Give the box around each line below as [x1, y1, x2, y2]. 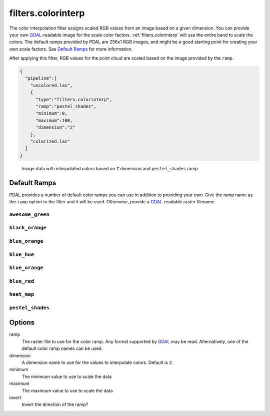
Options [9, 318, 35, 327]
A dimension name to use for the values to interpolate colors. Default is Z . [21, 359, 173, 365]
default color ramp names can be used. [21, 345, 103, 351]
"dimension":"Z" [35, 125, 75, 130]
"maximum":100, [35, 118, 73, 123]
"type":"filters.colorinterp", [35, 97, 112, 102]
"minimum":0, [35, 111, 67, 116]
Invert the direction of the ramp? [21, 401, 88, 407]
